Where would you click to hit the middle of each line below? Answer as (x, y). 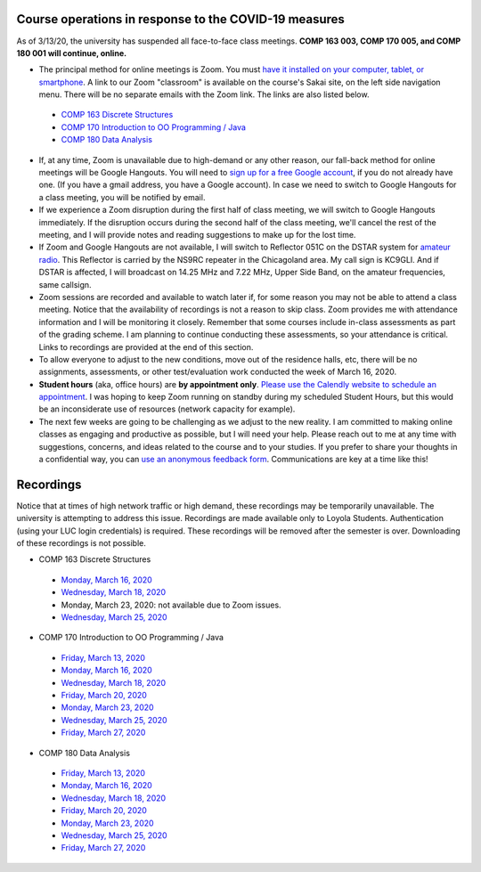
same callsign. (65, 284)
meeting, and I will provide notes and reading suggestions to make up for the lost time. (197, 234)
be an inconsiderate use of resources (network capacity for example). (167, 409)
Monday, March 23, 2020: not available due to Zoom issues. (171, 605)
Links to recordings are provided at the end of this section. (146, 346)
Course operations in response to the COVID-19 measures (180, 19)
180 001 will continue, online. (72, 53)
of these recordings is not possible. (81, 543)
